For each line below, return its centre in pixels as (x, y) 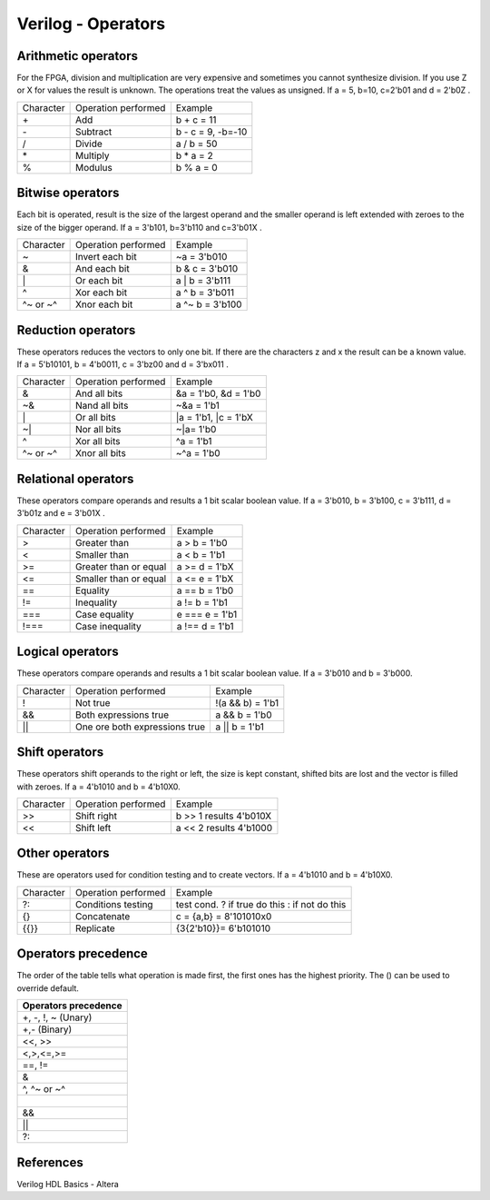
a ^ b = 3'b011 (205, 293)
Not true (93, 702)
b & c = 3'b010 (207, 269)
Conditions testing (114, 904)
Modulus (94, 167)
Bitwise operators (68, 193)
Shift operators (60, 753)
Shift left (93, 828)
